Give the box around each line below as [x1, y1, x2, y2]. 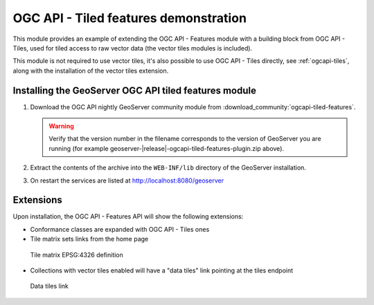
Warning [48, 122, 74, 131]
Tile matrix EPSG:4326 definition [30, 250, 124, 259]
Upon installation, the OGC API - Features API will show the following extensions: [12, 212, 244, 221]
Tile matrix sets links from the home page [30, 235, 149, 243]
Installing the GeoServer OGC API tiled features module [12, 84, 256, 96]
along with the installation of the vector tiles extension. [12, 66, 169, 75]
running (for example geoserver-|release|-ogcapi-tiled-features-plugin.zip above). [48, 144, 284, 152]
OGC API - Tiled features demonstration [12, 10, 247, 26]
